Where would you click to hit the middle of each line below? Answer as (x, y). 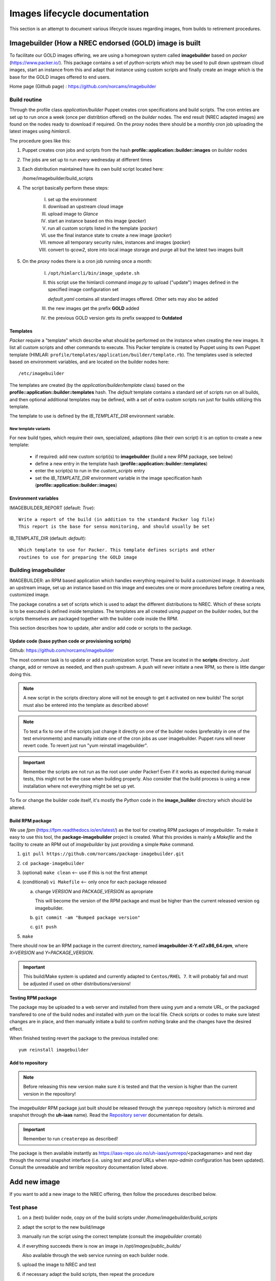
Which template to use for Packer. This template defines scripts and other (117, 550)
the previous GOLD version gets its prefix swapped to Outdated (115, 318)
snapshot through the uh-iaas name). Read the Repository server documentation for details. (107, 1115)
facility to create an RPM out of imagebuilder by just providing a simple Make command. (102, 844)
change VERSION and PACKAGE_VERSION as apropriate (94, 891)
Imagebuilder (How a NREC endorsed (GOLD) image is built (105, 43)
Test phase (24, 1207)
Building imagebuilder (38, 570)
